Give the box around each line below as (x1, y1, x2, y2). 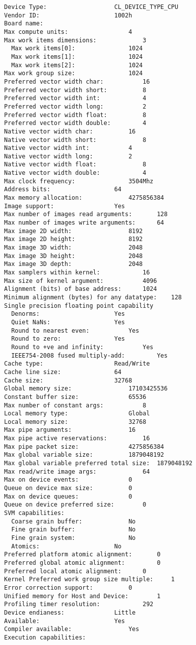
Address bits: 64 (4, 186, 122, 193)
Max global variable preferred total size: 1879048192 (4, 460, 193, 467)
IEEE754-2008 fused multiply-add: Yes (11, 352, 168, 359)
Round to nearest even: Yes (11, 327, 139, 334)
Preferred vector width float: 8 (4, 111, 146, 119)
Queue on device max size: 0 (4, 485, 132, 492)
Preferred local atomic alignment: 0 (4, 567, 146, 575)
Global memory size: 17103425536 (4, 385, 168, 392)
